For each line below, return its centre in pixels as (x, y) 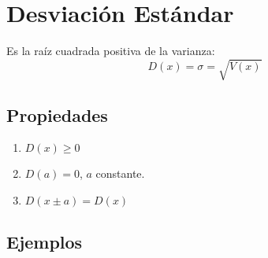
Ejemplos (45, 242)
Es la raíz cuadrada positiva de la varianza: (111, 51)
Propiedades (57, 114)
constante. (120, 173)
